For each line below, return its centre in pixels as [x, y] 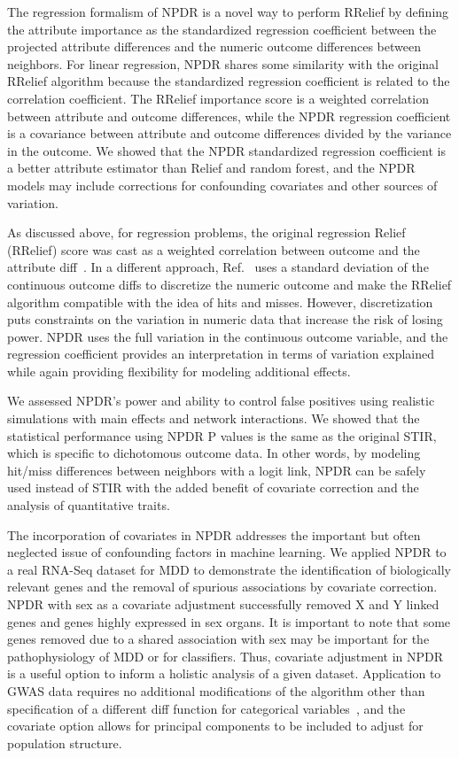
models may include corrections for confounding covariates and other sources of [222, 185]
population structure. [65, 743]
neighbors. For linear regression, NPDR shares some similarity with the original [223, 63]
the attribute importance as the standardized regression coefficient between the [222, 29]
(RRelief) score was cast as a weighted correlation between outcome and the [214, 249]
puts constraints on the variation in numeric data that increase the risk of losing [225, 319]
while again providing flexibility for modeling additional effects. [179, 371]
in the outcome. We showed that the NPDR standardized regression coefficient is [226, 150]
